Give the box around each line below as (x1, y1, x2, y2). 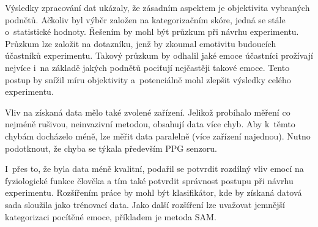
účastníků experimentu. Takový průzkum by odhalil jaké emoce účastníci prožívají (5, 49, 313, 62)
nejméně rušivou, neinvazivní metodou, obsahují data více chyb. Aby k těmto (5, 117, 295, 130)
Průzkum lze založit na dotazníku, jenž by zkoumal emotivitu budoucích (5, 37, 276, 50)
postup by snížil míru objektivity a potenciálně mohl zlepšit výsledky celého (5, 73, 291, 86)
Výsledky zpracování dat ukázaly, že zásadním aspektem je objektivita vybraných (5, 1, 310, 13)
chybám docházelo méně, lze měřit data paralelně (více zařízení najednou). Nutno (5, 129, 311, 142)
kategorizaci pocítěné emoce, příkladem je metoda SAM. (5, 210, 216, 223)
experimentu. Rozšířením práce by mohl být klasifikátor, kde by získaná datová (5, 186, 302, 199)
